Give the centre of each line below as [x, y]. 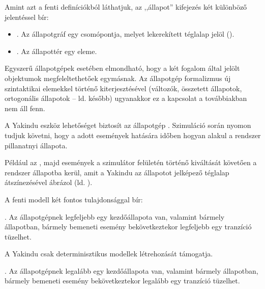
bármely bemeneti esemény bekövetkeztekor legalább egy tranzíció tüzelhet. [122, 281]
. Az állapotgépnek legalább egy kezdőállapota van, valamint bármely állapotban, [131, 270]
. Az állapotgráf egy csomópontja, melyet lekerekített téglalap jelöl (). [125, 34]
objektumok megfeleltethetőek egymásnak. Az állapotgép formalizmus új [118, 78]
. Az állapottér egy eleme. [57, 51]
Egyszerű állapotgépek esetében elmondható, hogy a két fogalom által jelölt [122, 68]
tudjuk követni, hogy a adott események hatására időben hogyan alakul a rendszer [133, 135]
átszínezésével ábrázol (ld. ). [49, 182]
